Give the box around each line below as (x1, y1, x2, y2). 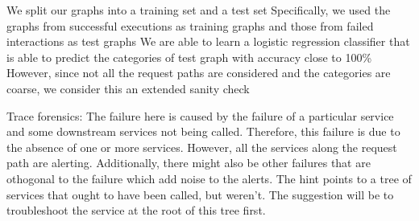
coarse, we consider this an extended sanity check (6, 80, 250, 96)
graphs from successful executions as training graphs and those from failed (6, 17, 374, 34)
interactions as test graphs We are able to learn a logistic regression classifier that (6, 33, 410, 50)
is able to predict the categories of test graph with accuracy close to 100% (6, 48, 372, 65)
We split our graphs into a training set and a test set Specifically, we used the (6, 2, 391, 18)
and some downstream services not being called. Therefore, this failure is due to (6, 123, 400, 140)
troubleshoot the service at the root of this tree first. (6, 202, 266, 219)
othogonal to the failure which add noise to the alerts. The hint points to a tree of (6, 170, 412, 186)
